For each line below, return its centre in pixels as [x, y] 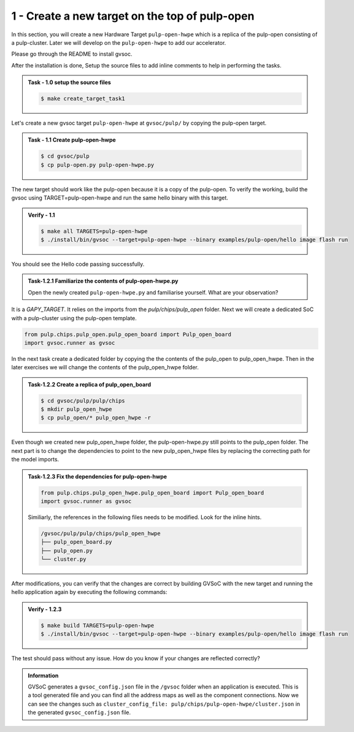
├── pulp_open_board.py [77, 542]
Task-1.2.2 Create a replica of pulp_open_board [90, 384]
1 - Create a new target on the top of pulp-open [133, 16]
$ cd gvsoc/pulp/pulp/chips [83, 401]
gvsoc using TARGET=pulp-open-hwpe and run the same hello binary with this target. [120, 198]
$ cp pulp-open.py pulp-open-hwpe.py [98, 165]
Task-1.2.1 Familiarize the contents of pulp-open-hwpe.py [103, 281]
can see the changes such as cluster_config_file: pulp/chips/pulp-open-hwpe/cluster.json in [164, 704]
